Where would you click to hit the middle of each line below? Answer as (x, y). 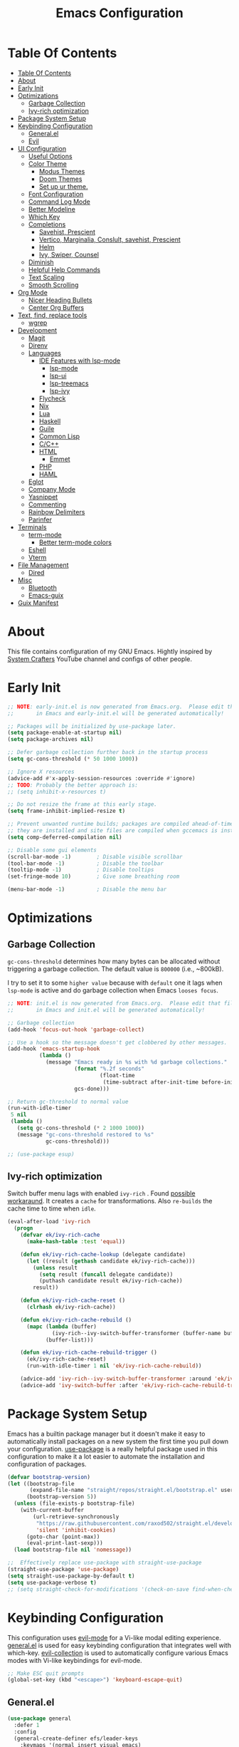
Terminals (32, 527)
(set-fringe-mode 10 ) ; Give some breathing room (94, 877)
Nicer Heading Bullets (60, 300)
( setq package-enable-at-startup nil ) (65, 733)
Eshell (37, 549)
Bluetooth (42, 587)
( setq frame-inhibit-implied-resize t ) (67, 811)
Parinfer (40, 519)
